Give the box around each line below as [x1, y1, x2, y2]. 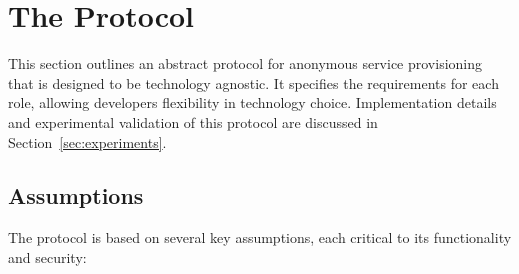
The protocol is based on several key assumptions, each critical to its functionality [8, 227, 512, 248]
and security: [8, 246, 87, 267]
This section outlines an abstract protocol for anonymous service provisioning [8, 53, 483, 74]
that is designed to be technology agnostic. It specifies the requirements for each [8, 72, 499, 93]
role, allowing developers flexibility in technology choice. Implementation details [8, 92, 497, 113]
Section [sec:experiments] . [8, 131, 167, 152]
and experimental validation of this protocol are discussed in [8, 111, 378, 132]
